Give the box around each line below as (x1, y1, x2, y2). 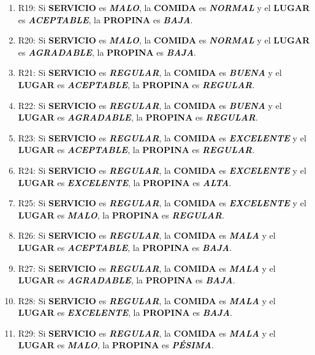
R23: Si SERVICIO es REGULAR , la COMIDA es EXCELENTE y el (18, 131, 306, 144)
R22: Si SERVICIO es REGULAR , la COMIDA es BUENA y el (18, 99, 282, 111)
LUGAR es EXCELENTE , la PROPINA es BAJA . (18, 306, 232, 319)
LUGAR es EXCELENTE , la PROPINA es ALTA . (18, 176, 232, 189)
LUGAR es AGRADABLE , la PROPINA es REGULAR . (18, 111, 258, 124)
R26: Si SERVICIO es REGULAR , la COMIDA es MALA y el (18, 229, 276, 242)
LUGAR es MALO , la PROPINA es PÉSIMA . (18, 338, 214, 351)
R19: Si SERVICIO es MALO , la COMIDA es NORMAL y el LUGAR (18, 1, 310, 13)
